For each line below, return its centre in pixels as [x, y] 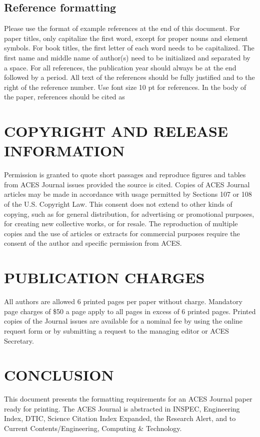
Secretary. [19, 340]
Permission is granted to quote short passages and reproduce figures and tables [125, 175]
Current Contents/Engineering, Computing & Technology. [93, 428]
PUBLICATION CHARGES [104, 277]
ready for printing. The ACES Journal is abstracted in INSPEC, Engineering [122, 408]
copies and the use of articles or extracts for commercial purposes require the [122, 233]
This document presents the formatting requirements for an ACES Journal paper [128, 399]
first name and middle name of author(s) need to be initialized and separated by [127, 57]
